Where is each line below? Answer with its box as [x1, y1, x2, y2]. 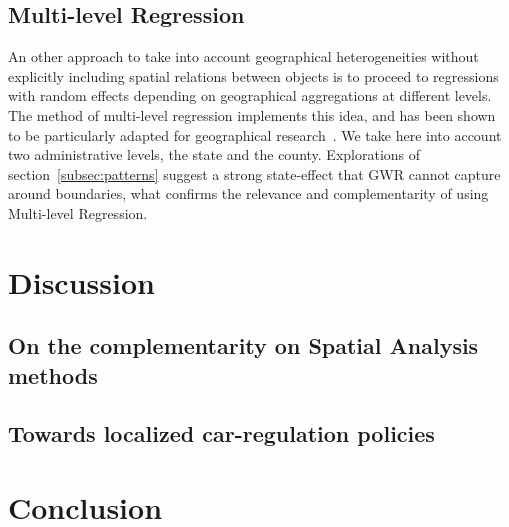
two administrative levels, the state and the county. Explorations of [8, 144, 421, 165]
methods [8, 359, 98, 390]
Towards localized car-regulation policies [8, 418, 435, 449]
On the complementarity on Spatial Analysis [8, 330, 479, 361]
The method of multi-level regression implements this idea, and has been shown [8, 104, 496, 125]
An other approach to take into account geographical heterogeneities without [8, 46, 479, 67]
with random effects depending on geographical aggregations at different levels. [8, 85, 492, 106]
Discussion [8, 261, 155, 302]
